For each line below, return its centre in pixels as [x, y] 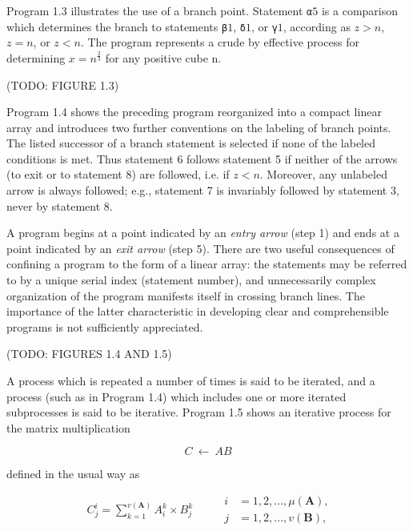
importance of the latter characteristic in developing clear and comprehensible [198, 311]
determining [36, 57]
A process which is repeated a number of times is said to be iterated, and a [191, 380]
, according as [317, 26]
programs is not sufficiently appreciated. [105, 326]
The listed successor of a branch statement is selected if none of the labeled [191, 143]
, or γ [264, 26]
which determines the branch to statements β [117, 26]
